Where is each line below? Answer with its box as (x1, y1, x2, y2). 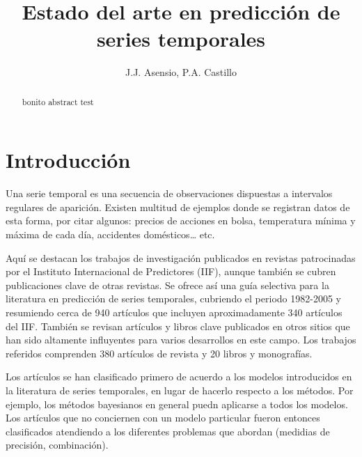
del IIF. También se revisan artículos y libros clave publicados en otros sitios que (6, 318, 350, 333)
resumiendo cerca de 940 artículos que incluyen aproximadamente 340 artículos (6, 305, 343, 320)
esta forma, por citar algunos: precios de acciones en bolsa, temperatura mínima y (6, 213, 356, 228)
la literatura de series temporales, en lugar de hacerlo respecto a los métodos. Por (6, 383, 354, 398)
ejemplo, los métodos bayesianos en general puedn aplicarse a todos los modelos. (6, 396, 348, 411)
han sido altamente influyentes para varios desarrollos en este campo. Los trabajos (6, 332, 356, 347)
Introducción (6, 146, 131, 174)
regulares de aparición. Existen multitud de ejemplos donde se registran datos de (6, 199, 350, 214)
